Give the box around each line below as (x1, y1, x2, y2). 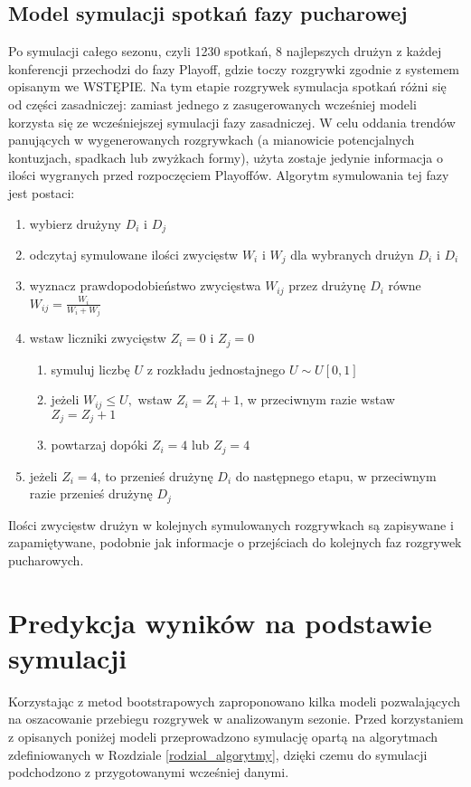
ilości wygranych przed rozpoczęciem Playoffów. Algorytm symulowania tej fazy (8, 166, 449, 185)
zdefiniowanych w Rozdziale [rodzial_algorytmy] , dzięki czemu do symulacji (8, 744, 428, 763)
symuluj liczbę (51, 359, 130, 378)
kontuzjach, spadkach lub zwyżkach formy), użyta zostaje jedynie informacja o (8, 147, 443, 166)
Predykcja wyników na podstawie (8, 603, 432, 640)
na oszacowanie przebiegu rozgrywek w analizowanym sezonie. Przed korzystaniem (8, 709, 464, 728)
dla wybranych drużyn (290, 245, 414, 263)
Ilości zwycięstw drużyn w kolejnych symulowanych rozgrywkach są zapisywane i (8, 515, 454, 534)
